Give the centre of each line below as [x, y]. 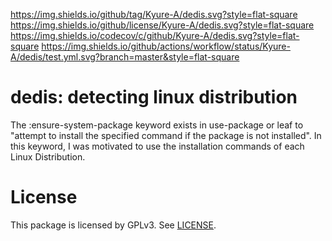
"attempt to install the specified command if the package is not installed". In [166, 135]
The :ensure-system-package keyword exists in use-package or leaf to [157, 125]
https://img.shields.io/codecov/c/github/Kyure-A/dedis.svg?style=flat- [155, 35]
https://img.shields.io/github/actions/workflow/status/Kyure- [166, 46]
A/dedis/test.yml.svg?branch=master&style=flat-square [125, 57]
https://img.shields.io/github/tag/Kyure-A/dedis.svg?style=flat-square [154, 14]
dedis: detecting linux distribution [154, 97]
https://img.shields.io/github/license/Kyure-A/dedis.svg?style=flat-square [162, 25]
